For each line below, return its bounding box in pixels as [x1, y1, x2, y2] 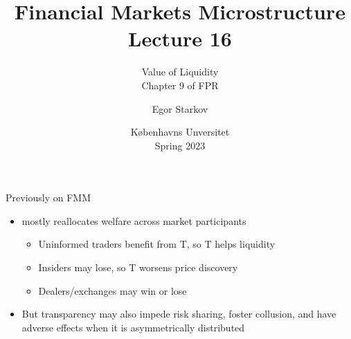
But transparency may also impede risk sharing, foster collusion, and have [21, 306, 336, 321]
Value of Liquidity [141, 64, 219, 79]
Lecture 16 [128, 24, 232, 53]
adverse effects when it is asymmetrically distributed [21, 320, 245, 334]
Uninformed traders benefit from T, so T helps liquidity [38, 237, 276, 251]
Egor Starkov [152, 101, 208, 116]
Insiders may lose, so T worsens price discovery [38, 260, 238, 275]
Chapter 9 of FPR [141, 77, 219, 92]
